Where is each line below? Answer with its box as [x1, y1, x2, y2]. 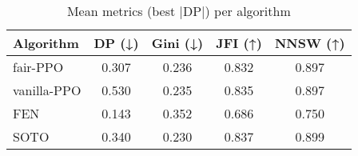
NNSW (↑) [274, 34, 345, 52]
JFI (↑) [216, 34, 262, 52]
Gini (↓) [151, 34, 204, 52]
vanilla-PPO [13, 81, 82, 99]
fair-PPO [13, 58, 64, 76]
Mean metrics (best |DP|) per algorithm [66, 2, 291, 20]
